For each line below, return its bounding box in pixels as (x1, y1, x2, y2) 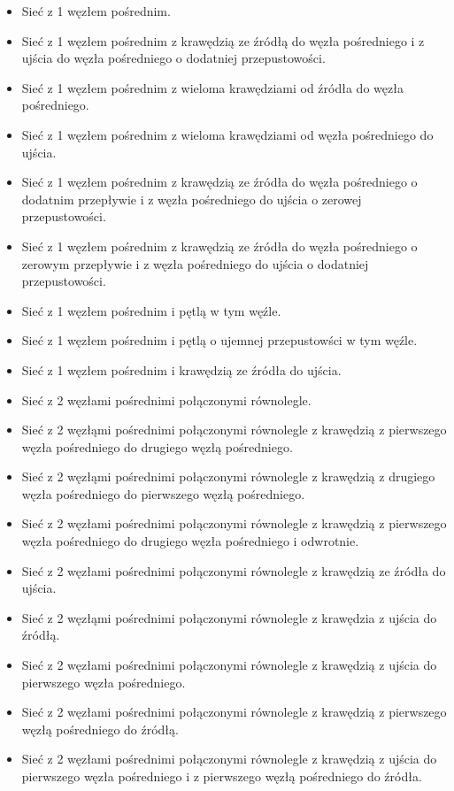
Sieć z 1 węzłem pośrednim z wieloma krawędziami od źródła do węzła (21, 78, 404, 96)
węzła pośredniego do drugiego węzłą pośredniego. (21, 437, 293, 456)
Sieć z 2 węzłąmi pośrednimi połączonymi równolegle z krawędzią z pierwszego (21, 420, 447, 439)
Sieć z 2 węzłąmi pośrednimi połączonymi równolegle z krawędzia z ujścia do (21, 608, 437, 626)
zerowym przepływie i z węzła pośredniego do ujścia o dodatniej (21, 254, 369, 273)
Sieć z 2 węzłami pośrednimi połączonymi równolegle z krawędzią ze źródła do (21, 561, 446, 580)
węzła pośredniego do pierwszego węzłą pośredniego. (21, 484, 305, 503)
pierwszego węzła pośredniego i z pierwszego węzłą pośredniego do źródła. (21, 767, 422, 785)
